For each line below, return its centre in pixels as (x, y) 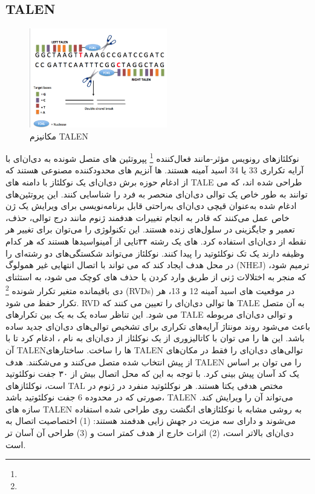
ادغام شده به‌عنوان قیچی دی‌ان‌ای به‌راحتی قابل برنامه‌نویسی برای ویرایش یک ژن (151, 206)
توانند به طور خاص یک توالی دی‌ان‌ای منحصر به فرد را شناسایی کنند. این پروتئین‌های (157, 194)
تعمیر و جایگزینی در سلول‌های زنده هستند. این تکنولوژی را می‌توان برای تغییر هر (150, 229)
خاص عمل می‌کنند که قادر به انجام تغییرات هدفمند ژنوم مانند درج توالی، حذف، (148, 217)
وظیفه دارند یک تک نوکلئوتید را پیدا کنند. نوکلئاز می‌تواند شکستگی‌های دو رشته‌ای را (155, 253)
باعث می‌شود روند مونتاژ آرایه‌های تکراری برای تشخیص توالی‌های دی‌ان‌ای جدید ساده (158, 326)
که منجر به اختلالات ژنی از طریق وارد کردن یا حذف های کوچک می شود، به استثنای (156, 276)
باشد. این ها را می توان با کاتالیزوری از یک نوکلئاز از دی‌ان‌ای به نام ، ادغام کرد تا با (155, 338)
